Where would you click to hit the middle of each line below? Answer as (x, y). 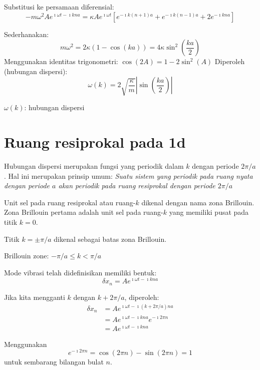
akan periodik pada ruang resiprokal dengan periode (137, 186)
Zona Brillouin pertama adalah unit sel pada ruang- (84, 212)
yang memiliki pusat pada (209, 212)
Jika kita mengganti (35, 297)
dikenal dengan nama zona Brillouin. (198, 202)
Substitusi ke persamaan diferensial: (59, 7)
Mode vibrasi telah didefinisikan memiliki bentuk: (80, 272)
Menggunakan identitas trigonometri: (61, 61)
